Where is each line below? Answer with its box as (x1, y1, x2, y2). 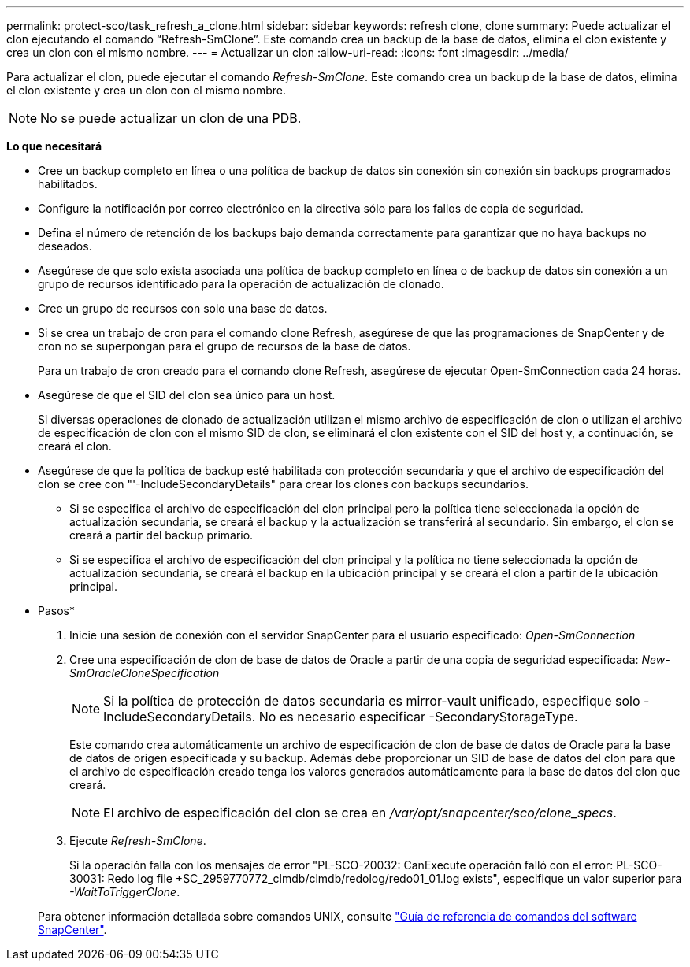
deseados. (38, 239, 92, 253)
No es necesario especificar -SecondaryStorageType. (258, 709, 578, 724)
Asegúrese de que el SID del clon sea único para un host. (38, 388, 336, 402)
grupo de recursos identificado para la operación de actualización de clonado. (38, 277, 444, 291)
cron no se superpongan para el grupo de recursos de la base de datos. (38, 339, 411, 353)
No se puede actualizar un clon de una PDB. (40, 110, 302, 126)
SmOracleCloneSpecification (69, 666, 220, 680)
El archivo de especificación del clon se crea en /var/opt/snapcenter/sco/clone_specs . (103, 805, 617, 821)
